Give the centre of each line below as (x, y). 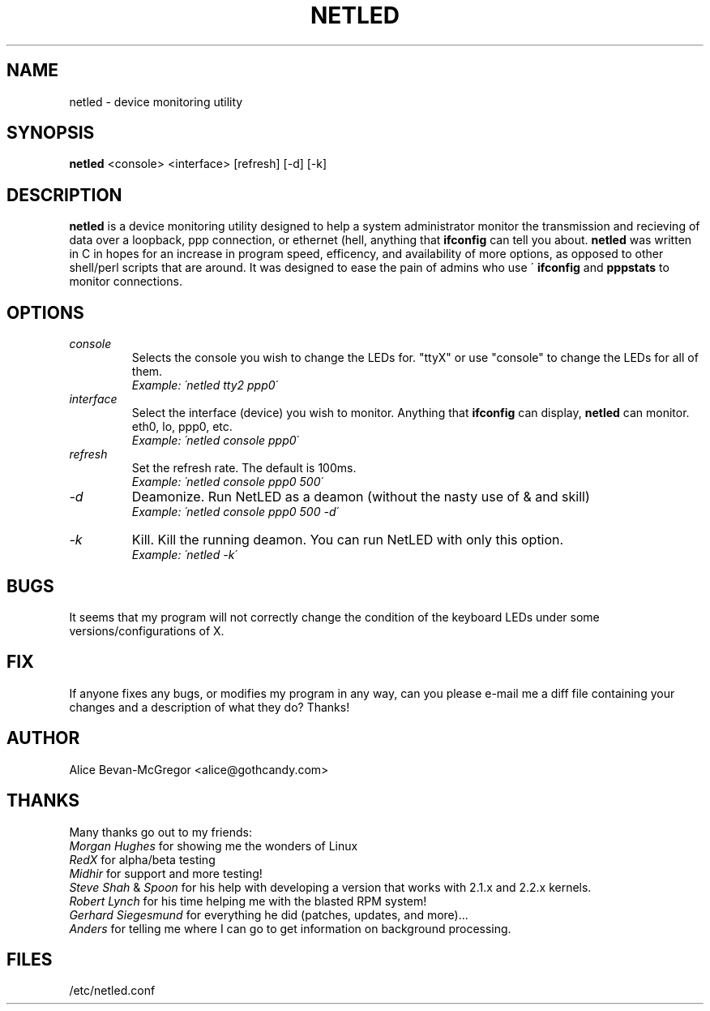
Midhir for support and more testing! (166, 873)
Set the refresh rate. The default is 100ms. (244, 468)
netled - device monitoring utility (156, 101)
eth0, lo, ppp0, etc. (182, 427)
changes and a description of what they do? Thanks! (210, 707)
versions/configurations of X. (147, 630)
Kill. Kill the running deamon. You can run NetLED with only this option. (348, 540)
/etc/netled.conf (112, 991)
